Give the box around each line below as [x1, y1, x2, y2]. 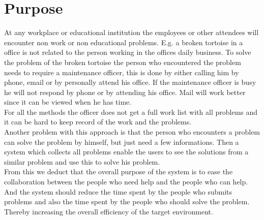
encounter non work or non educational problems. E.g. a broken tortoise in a [4, 37, 243, 47]
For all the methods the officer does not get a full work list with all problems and [4, 106, 258, 117]
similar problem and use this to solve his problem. [4, 156, 160, 167]
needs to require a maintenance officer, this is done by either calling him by [4, 67, 239, 77]
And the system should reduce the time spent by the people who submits [4, 186, 232, 197]
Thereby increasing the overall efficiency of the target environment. [4, 206, 213, 216]
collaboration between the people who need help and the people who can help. [4, 176, 248, 187]
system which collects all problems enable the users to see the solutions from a [4, 146, 249, 157]
